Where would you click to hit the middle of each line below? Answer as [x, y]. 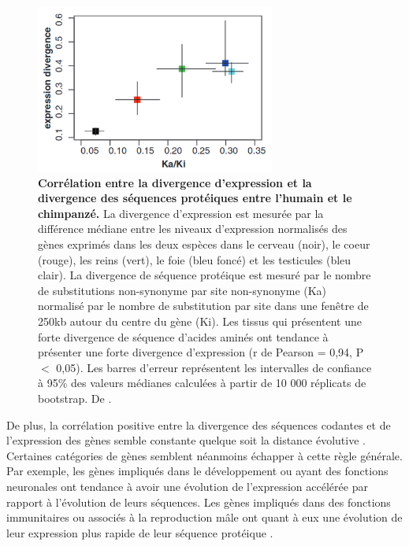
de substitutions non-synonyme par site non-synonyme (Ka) [182, 290]
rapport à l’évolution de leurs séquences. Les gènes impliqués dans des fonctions [199, 502]
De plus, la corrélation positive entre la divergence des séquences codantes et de [199, 424]
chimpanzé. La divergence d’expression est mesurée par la [181, 213]
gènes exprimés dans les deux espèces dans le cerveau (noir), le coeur [204, 244]
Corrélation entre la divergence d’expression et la [175, 182]
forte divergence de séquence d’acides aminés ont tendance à [183, 336]
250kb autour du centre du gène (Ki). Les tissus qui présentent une [200, 321]
